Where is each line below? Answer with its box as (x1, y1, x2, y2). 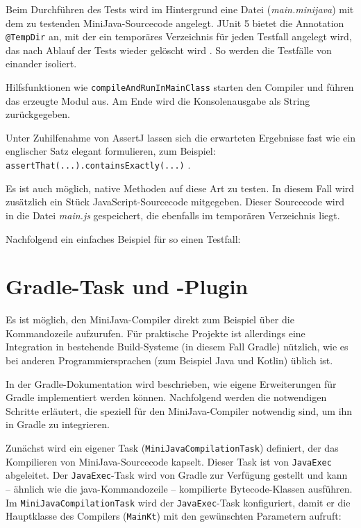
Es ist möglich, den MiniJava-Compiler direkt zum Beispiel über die (6, 312, 294, 327)
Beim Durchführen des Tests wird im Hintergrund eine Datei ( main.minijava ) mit (6, 2, 354, 16)
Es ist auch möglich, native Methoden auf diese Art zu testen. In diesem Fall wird (6, 180, 355, 195)
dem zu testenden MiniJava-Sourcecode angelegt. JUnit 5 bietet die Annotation (6, 15, 344, 30)
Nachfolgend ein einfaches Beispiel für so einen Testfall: (6, 231, 241, 246)
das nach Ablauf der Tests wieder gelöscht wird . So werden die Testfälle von (6, 42, 332, 57)
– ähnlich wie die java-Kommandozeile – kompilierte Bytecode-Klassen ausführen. (6, 481, 353, 495)
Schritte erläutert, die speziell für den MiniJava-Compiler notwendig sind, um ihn (6, 403, 353, 418)
